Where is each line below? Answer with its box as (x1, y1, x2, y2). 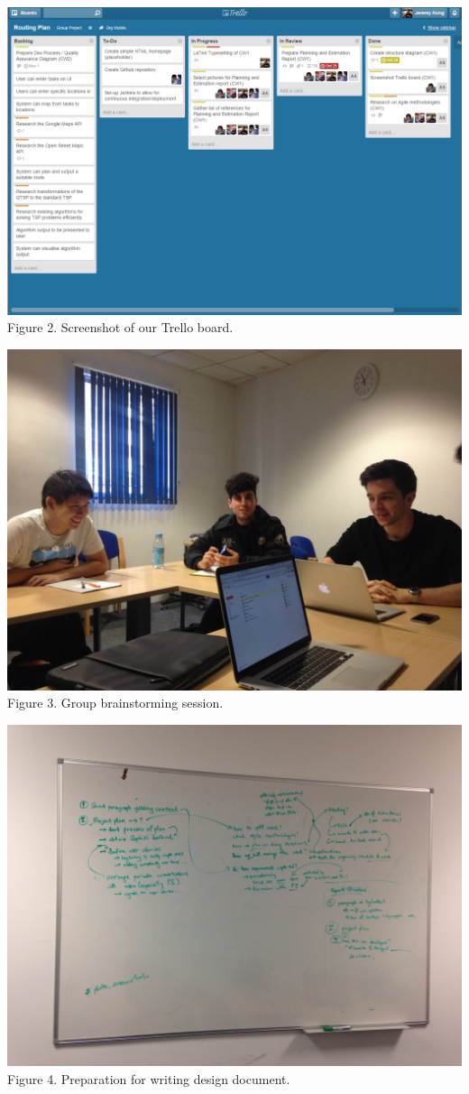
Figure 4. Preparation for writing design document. (7, 1069, 290, 1088)
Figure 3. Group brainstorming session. (7, 693, 224, 712)
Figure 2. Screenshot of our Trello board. (7, 318, 234, 337)
